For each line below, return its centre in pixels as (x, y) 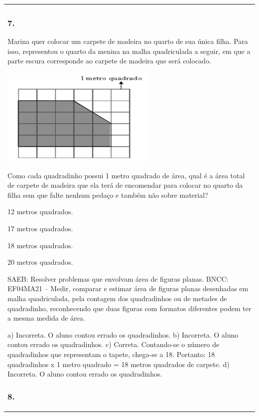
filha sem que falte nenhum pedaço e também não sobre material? (108, 195)
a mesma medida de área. (46, 318)
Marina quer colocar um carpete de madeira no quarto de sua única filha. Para (128, 41)
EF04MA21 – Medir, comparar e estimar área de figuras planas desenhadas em (128, 288)
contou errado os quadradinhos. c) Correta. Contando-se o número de (114, 344)
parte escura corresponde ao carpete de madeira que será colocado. (109, 61)
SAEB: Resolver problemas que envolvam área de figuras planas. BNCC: (118, 278)
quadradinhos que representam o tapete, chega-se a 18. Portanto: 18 (111, 354)
